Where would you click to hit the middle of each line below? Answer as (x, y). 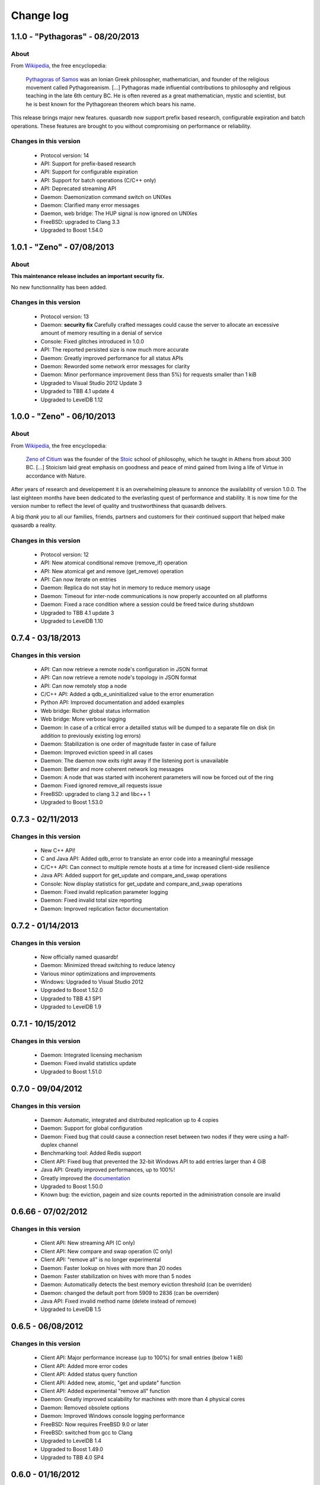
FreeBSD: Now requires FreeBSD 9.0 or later (95, 1424)
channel (68, 1145)
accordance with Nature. (56, 476)
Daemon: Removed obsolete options (85, 1407)
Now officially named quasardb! (79, 957)
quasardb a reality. (34, 525)
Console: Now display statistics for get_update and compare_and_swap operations (141, 884)
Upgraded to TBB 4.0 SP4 (72, 1458)
